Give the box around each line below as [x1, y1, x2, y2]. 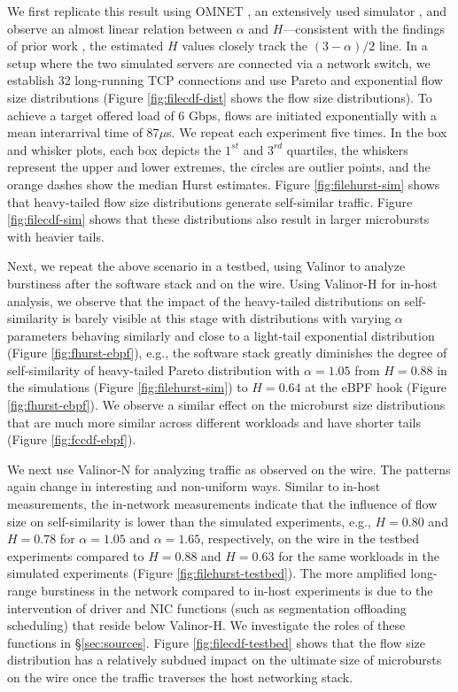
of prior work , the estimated [7, 36, 164, 55]
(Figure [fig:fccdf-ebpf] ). [7, 430, 136, 449]
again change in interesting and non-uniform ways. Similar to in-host [7, 477, 381, 496]
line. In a [378, 36, 428, 55]
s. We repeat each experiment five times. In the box [167, 123, 447, 142]
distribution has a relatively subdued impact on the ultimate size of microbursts [7, 650, 442, 669]
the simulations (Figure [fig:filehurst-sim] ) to [7, 378, 248, 396]
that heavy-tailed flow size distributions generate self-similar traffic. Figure [7, 192, 413, 211]
